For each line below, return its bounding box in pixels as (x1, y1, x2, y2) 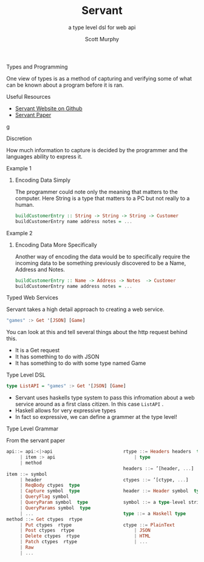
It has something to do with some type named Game (15, 360, 146, 367)
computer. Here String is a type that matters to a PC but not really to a (15, 195, 190, 202)
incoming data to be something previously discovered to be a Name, (15, 259, 186, 267)
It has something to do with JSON (15, 353, 100, 361)
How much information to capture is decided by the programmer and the (6, 146, 188, 153)
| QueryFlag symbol (19, 493, 69, 500)
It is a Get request (15, 347, 60, 354)
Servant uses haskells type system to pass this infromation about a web (15, 394, 195, 401)
